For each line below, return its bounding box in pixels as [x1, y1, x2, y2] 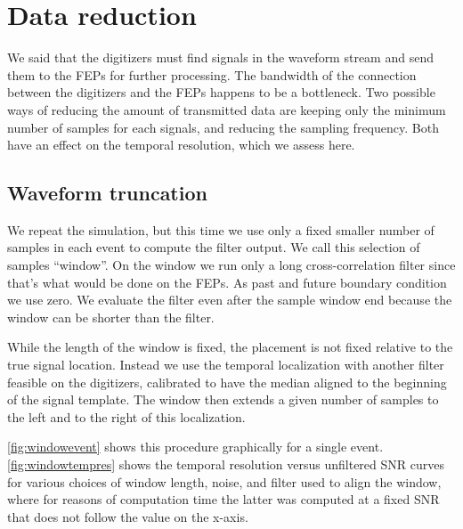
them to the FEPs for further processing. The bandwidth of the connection [7, 65, 417, 84]
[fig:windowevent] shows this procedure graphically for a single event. [7, 437, 384, 456]
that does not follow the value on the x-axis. [7, 507, 248, 525]
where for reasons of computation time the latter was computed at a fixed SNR [7, 490, 440, 509]
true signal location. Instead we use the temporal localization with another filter [7, 355, 444, 374]
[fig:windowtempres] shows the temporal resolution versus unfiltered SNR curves [7, 455, 444, 474]
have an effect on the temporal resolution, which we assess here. [7, 135, 355, 154]
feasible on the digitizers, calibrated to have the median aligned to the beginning [7, 372, 447, 391]
